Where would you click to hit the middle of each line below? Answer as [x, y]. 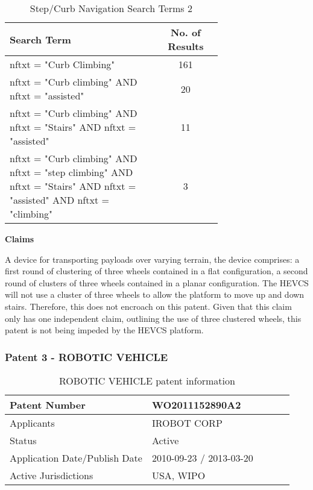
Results [186, 46]
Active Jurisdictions [52, 475]
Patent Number [48, 404]
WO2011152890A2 [196, 404]
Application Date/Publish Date [76, 457]
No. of [186, 32]
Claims [20, 239]
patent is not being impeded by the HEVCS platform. [104, 330]
